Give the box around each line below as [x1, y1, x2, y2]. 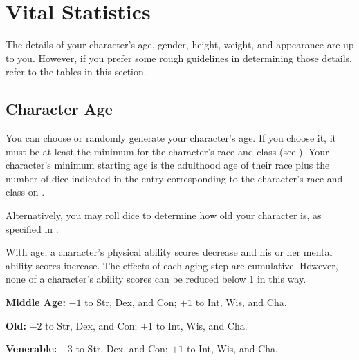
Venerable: [6, 341, 57, 356]
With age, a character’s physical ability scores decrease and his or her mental [6, 245, 333, 259]
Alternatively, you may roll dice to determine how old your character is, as [6, 208, 322, 222]
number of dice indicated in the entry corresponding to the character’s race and [6, 171, 343, 185]
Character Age [6, 98, 113, 120]
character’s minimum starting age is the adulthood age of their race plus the [6, 158, 330, 172]
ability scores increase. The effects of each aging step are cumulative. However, [6, 258, 338, 272]
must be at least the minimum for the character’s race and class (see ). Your [6, 144, 329, 158]
